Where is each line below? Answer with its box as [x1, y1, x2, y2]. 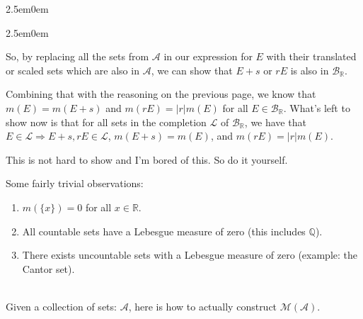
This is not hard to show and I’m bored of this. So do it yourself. [6, 152, 288, 167]
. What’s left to [283, 100, 350, 115]
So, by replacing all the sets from [6, 49, 149, 64]
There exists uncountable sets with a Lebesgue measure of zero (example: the [22, 247, 357, 262]
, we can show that [151, 62, 233, 77]
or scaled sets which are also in [6, 62, 139, 77]
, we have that [244, 114, 306, 129]
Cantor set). [22, 261, 75, 276]
